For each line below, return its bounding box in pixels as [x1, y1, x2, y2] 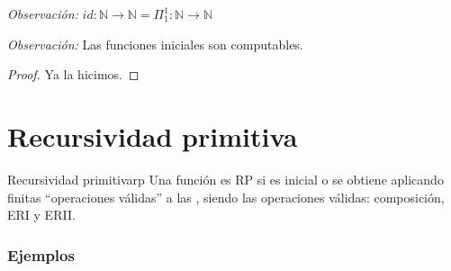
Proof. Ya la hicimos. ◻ [7, 65, 140, 84]
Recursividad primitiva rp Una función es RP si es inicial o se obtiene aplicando [7, 169, 444, 188]
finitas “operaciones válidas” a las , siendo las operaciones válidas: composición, [7, 187, 445, 206]
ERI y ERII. [7, 205, 76, 224]
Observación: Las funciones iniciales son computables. [7, 34, 303, 53]
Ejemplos [7, 243, 75, 266]
